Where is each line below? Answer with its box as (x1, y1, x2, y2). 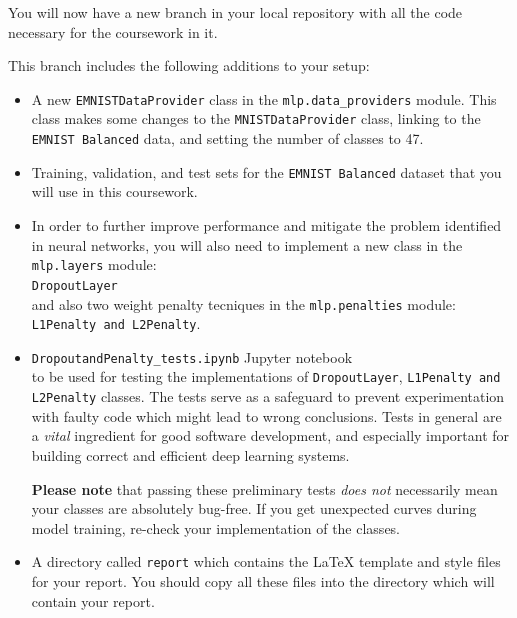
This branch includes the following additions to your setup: (8, 55, 370, 76)
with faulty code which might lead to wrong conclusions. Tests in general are (31, 405, 502, 426)
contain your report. (31, 590, 155, 611)
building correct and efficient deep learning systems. (31, 444, 350, 465)
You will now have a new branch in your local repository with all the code (8, 2, 463, 22)
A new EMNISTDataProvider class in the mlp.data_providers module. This (31, 88, 497, 109)
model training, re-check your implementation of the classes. (31, 517, 401, 538)
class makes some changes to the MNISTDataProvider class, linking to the (31, 108, 481, 129)
